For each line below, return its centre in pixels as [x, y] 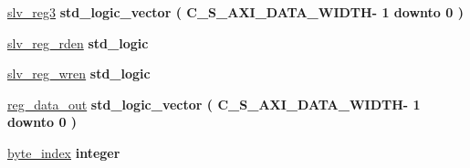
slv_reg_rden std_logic [78, 42]
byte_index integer [64, 152]
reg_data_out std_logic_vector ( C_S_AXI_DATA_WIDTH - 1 [214, 104]
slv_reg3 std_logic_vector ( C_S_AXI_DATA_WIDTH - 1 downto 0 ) [235, 12]
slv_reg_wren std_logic [79, 73]
